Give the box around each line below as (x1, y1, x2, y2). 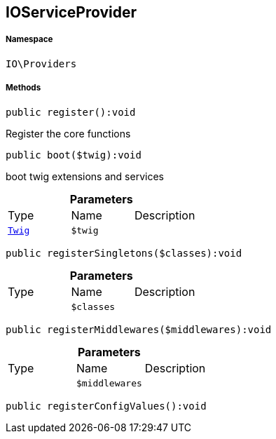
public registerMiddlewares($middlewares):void (6, 323, 272, 335)
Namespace (6, 34, 53, 45)
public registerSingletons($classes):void (6, 247, 242, 259)
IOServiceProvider (6, 4, 137, 21)
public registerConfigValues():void (6, 400, 207, 412)
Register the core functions (6, 127, 131, 140)
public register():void (6, 106, 136, 118)
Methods (6, 83, 41, 93)
